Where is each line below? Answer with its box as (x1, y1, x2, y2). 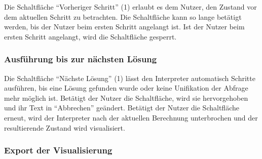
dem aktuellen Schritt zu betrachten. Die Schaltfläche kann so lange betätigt (4, 11, 242, 22)
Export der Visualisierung (4, 144, 113, 156)
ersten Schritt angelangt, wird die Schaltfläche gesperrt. (4, 31, 177, 42)
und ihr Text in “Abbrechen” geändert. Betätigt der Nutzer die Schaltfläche (4, 102, 239, 113)
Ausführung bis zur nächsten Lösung (4, 53, 157, 65)
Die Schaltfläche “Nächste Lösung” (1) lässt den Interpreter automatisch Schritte (4, 72, 255, 83)
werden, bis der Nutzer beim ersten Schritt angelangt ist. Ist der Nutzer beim (4, 21, 245, 32)
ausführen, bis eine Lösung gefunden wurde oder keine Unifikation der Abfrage (4, 83, 248, 93)
